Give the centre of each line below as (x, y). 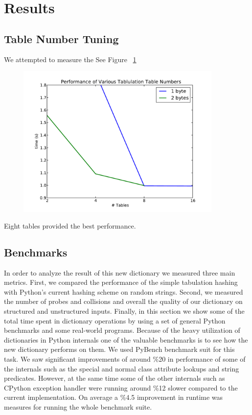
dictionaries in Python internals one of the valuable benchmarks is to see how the (126, 339)
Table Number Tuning (61, 38)
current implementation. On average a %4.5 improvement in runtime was (114, 397)
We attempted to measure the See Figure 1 (70, 59)
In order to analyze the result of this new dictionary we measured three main (120, 272)
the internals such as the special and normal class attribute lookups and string (122, 368)
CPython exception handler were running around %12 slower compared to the (121, 387)
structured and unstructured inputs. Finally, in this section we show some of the (124, 311)
